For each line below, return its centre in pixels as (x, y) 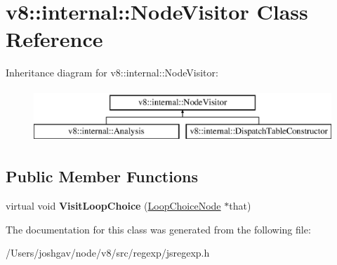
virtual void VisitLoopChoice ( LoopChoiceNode (113, 206)
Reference (54, 39)
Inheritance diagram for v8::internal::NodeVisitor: (112, 73)
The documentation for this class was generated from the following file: (158, 229)
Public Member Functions (102, 176)
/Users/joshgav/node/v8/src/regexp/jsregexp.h (108, 253)
